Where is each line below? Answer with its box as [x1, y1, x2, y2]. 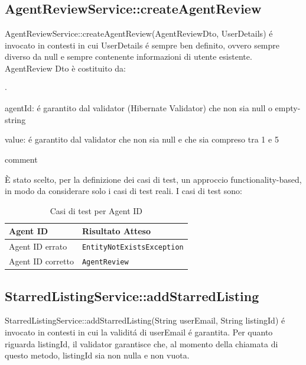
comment [5, 153, 38, 165]
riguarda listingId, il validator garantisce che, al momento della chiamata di [5, 337, 278, 350]
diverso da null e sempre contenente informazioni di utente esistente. [5, 50, 252, 63]
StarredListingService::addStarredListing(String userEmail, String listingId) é [5, 314, 285, 327]
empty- [275, 102, 301, 114]
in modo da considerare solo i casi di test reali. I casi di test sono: [5, 185, 242, 197]
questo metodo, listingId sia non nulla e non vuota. [5, 349, 190, 361]
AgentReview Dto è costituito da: [5, 62, 126, 74]
